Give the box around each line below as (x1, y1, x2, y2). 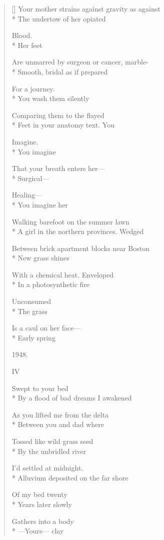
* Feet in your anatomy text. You (11, 119, 114, 130)
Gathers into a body (11, 515, 74, 526)
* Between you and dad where (11, 419, 104, 429)
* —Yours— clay (11, 525, 64, 536)
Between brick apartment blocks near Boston (11, 242, 149, 253)
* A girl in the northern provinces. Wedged (11, 226, 144, 236)
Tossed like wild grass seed (11, 436, 93, 446)
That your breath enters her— (11, 163, 105, 173)
